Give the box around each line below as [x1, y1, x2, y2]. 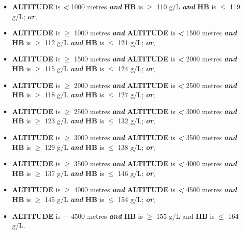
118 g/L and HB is [44, 89, 104, 100]
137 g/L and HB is [44, 168, 104, 178]
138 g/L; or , [118, 142, 155, 152]
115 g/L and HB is [44, 63, 104, 73]
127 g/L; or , [118, 89, 155, 100]
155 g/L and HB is [156, 210, 215, 221]
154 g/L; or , [118, 194, 155, 204]
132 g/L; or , [118, 116, 155, 126]
